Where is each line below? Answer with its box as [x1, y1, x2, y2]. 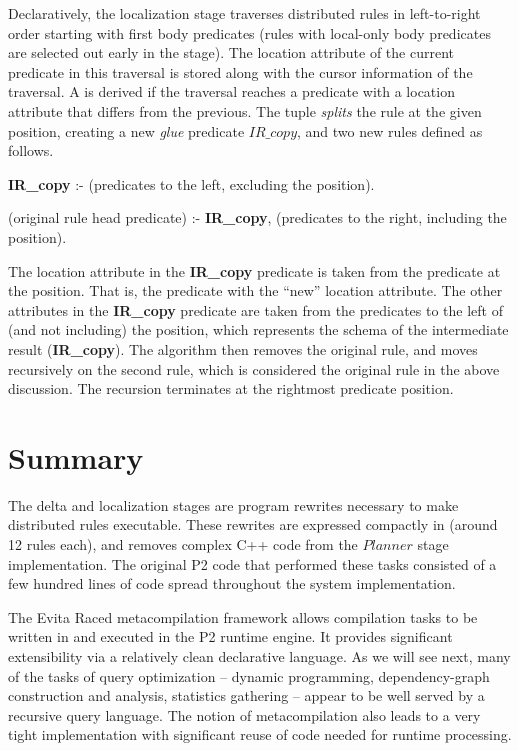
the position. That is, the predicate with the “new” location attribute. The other [8, 280, 503, 301]
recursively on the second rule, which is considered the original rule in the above [8, 358, 500, 379]
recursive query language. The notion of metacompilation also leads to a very [8, 704, 481, 725]
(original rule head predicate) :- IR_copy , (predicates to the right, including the [8, 207, 507, 228]
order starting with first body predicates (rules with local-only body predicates [8, 22, 491, 43]
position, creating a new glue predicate [8, 120, 245, 141]
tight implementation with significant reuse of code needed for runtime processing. [8, 724, 512, 745]
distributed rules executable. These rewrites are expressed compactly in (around [8, 514, 498, 535]
